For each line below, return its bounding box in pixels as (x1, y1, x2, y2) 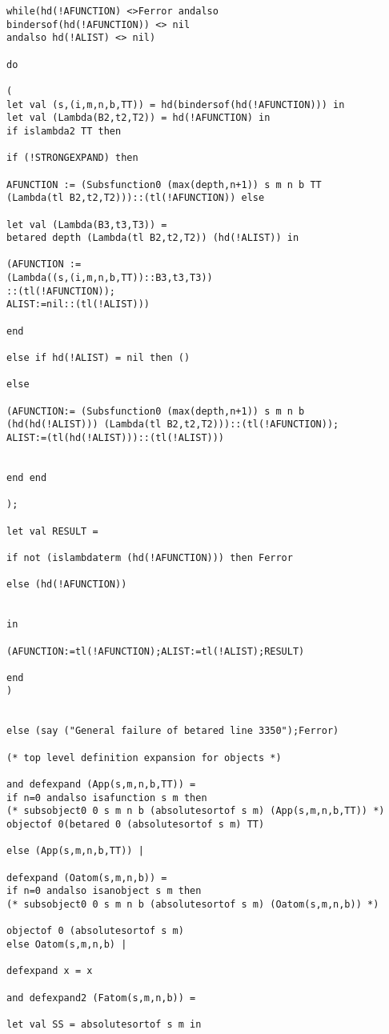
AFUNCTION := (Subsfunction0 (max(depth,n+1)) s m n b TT (6, 178, 322, 190)
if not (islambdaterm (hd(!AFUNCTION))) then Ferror (6, 551, 293, 563)
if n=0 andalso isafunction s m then (6, 792, 207, 804)
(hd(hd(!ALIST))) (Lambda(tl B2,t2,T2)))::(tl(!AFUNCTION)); (6, 419, 339, 431)
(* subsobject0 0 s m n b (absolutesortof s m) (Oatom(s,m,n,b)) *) (6, 898, 379, 910)
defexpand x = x (6, 965, 93, 977)
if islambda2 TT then (6, 125, 122, 137)
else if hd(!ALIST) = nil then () (6, 352, 190, 364)
